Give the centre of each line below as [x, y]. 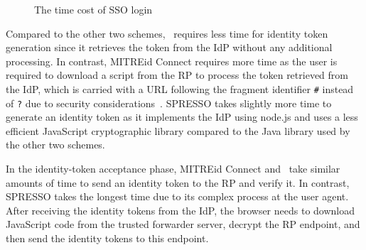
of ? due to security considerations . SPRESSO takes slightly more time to [169, 103]
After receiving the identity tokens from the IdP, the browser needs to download [181, 210]
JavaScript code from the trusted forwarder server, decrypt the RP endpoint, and [183, 224]
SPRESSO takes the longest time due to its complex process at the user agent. [177, 196]
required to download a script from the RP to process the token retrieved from [177, 75]
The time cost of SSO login [93, 9]
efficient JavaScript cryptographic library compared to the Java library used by [178, 130]
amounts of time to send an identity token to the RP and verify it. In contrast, [178, 182]
